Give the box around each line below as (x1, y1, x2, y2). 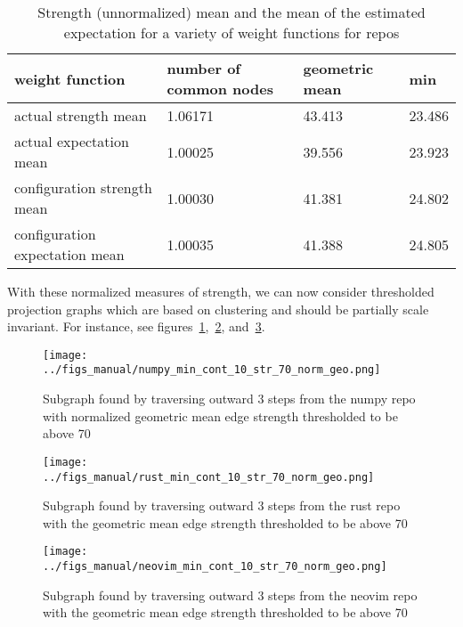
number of (167, 58, 240, 78)
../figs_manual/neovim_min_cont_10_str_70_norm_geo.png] (43, 560, 387, 574)
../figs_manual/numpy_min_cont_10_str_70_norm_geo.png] (43, 363, 381, 377)
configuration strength (14, 177, 152, 198)
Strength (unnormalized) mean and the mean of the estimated (37, 2, 426, 22)
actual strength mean (14, 105, 147, 126)
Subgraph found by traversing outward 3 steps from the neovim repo (43, 585, 418, 604)
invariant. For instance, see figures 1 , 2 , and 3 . (7, 317, 265, 336)
